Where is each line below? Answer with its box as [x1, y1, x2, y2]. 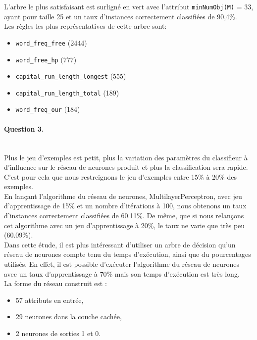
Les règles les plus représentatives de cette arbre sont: [4, 21, 167, 31]
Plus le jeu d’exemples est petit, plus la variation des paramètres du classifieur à [4, 152, 248, 162]
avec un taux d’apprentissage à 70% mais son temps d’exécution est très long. [4, 268, 240, 279]
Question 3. [4, 123, 44, 134]
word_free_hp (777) [15, 54, 77, 64]
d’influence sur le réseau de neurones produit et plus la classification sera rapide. [4, 162, 248, 172]
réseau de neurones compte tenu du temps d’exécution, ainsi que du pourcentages [4, 249, 251, 259]
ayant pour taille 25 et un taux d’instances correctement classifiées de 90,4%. [4, 11, 237, 21]
